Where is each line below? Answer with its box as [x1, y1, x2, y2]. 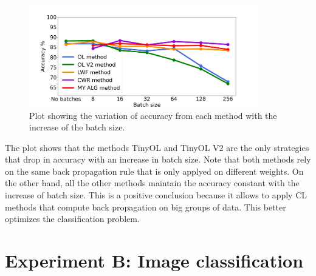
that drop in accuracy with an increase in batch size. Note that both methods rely [5, 153, 311, 166]
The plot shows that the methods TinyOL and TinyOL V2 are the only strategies [5, 141, 309, 153]
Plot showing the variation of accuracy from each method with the [29, 109, 277, 121]
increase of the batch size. [29, 121, 125, 133]
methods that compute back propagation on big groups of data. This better [5, 200, 286, 213]
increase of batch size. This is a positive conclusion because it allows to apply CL [5, 189, 307, 201]
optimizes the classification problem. [5, 212, 140, 225]
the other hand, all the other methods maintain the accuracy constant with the [5, 177, 300, 189]
